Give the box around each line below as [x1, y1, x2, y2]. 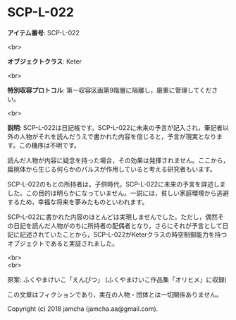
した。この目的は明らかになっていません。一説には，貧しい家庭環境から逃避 [7, 189, 229, 197]
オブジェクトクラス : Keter [7, 57, 82, 66]
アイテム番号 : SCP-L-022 [7, 28, 80, 37]
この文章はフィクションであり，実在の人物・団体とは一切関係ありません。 [7, 290, 223, 299]
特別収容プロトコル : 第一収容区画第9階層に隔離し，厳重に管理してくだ [7, 85, 212, 94]
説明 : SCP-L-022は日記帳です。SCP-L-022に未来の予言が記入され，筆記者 [7, 123, 223, 131]
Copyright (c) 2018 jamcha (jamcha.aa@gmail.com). [7, 304, 159, 313]
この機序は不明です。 [18, 141, 81, 149]
